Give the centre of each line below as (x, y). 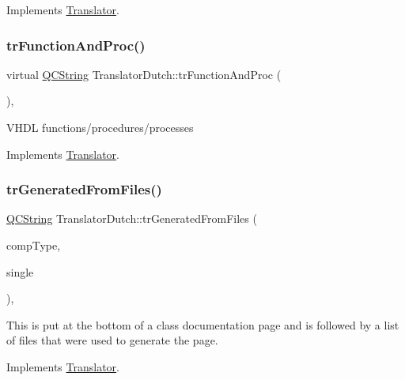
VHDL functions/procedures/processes (100, 127)
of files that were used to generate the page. (112, 340)
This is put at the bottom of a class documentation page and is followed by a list (203, 324)
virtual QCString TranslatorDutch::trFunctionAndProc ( (144, 74)
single (20, 271)
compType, (34, 245)
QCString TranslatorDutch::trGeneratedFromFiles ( (132, 218)
